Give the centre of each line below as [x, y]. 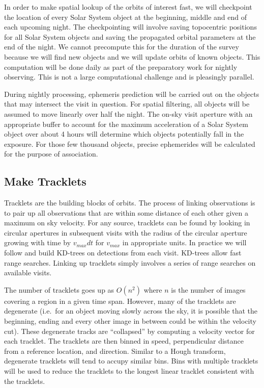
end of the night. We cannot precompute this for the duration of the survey [122, 47]
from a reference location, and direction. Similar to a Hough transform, [115, 351]
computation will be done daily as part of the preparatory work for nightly [121, 67]
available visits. [28, 273]
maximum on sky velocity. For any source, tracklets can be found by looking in [127, 223]
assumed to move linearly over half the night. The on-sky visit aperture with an [128, 113]
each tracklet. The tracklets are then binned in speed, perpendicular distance [124, 341]
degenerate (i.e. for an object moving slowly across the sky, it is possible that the [131, 311]
